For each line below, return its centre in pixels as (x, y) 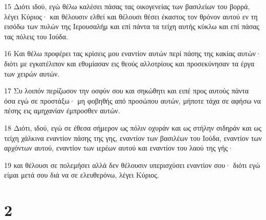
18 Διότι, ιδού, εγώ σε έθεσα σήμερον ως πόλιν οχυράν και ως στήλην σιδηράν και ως (133, 127)
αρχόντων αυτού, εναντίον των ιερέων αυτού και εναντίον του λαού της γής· (119, 148)
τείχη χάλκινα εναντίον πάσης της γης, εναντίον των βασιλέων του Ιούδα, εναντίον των (133, 138)
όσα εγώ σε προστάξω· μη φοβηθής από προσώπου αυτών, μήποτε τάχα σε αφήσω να (132, 100)
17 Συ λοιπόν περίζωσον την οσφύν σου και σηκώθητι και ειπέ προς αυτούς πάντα (127, 91)
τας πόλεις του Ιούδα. (36, 36)
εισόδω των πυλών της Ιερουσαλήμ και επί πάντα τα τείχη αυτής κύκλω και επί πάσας (132, 26)
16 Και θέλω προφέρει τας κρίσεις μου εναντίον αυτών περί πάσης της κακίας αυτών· (133, 53)
